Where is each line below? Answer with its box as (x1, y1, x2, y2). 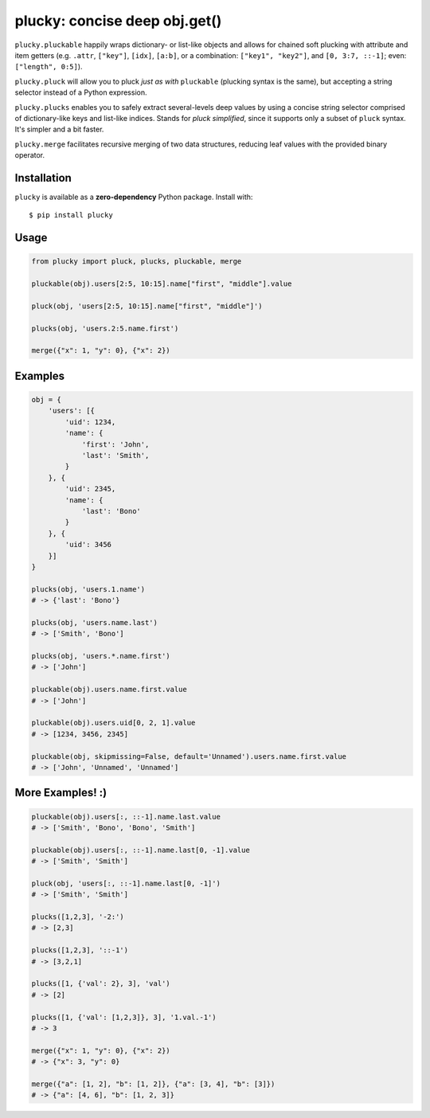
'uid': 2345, (64, 484, 116, 494)
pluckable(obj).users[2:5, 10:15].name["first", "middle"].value (31, 279, 292, 288)
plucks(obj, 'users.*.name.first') (31, 651, 170, 661)
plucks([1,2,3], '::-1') (31, 946, 129, 955)
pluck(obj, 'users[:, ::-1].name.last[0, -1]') (31, 878, 221, 888)
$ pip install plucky (29, 211, 113, 220)
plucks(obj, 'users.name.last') (31, 618, 158, 627)
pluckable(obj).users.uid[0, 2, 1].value (31, 718, 196, 728)
